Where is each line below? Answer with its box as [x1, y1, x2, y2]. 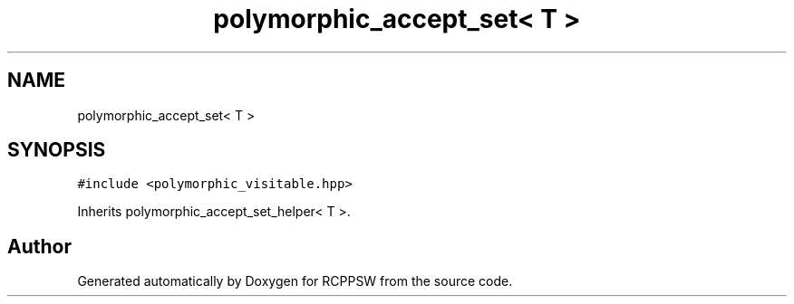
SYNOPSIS [7, 138, 106, 162]
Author [7, 234, 72, 258]
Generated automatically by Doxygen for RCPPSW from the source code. [77, 273, 513, 290]
